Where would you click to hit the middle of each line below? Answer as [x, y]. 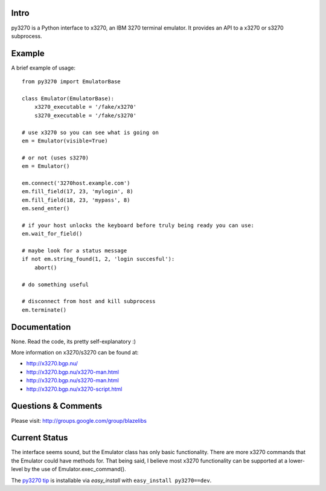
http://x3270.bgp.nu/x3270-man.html [72, 372]
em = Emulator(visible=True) [65, 141]
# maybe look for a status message [75, 251]
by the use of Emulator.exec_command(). [75, 469]
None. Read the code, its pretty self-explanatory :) [73, 341]
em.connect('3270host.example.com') [76, 183]
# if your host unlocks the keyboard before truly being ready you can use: [138, 225]
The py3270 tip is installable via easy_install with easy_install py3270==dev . [111, 480]
